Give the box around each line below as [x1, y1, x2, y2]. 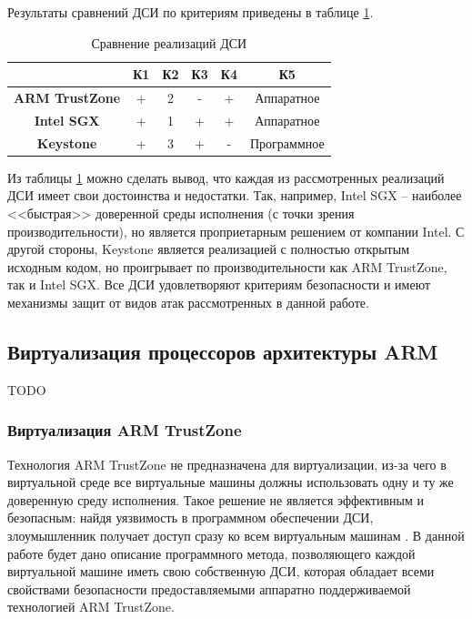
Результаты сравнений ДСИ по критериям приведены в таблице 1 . [7, 3, 374, 21]
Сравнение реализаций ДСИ [91, 33, 247, 52]
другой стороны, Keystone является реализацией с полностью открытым [7, 239, 409, 259]
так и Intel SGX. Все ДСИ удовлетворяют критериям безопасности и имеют [7, 275, 431, 294]
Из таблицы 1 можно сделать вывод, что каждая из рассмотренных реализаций [7, 167, 445, 187]
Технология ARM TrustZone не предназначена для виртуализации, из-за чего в [7, 454, 447, 473]
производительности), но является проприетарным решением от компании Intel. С [7, 221, 465, 240]
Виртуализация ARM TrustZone [7, 419, 242, 441]
